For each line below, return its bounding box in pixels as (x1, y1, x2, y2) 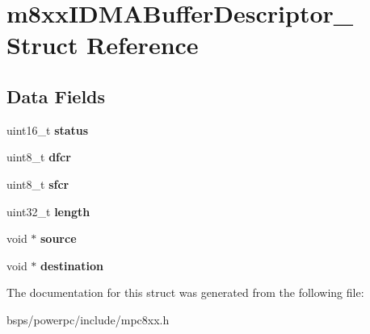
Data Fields (6, 83, 106, 108)
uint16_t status (6, 121, 89, 138)
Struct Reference (6, 28, 199, 61)
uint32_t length (6, 202, 90, 219)
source (40, 230, 77, 247)
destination (40, 257, 103, 273)
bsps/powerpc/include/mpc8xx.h (6, 311, 170, 328)
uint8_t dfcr (6, 148, 71, 165)
